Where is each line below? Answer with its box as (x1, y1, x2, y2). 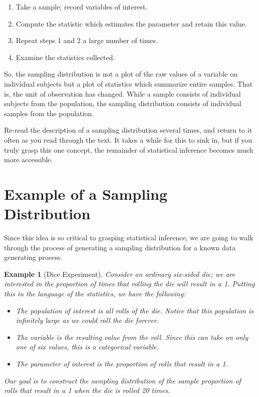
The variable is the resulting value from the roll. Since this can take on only (16, 331, 248, 342)
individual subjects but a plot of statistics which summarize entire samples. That (4, 78, 253, 89)
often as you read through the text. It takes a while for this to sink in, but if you (4, 134, 252, 145)
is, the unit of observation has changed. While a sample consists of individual (4, 88, 241, 99)
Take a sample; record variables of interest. (16, 2, 148, 12)
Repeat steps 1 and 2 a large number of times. (16, 35, 158, 46)
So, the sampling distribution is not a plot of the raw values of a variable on (4, 69, 237, 79)
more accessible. (4, 154, 53, 165)
